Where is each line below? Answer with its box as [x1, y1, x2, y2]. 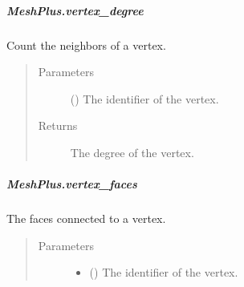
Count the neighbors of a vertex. [6, 36, 166, 53]
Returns [38, 117, 78, 134]
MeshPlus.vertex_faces [6, 176, 137, 192]
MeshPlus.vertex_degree [6, 2, 144, 18]
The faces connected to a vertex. [6, 210, 166, 227]
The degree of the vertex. [70, 143, 194, 160]
